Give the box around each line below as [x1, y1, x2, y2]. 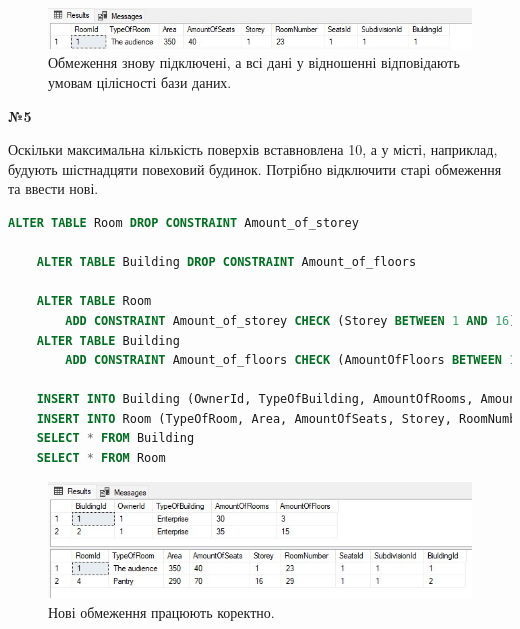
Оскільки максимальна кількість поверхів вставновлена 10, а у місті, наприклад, [8, 139, 498, 160]
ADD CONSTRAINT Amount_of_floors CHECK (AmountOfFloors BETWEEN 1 [65, 353, 517, 368]
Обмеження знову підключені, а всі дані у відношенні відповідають [48, 52, 460, 73]
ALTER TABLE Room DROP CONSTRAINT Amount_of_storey [8, 215, 359, 230]
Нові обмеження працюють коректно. [48, 601, 275, 622]
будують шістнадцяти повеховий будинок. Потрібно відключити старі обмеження [8, 158, 502, 179]
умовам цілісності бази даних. [48, 71, 232, 92]
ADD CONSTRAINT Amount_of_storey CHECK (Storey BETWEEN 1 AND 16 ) [65, 313, 517, 328]
